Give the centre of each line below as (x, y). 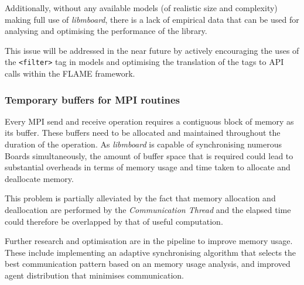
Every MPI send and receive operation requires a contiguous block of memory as (149, 121)
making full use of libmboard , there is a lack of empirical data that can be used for (152, 19)
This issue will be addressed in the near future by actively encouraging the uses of (152, 50)
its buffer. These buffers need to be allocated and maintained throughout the (143, 133)
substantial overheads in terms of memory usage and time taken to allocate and (148, 167)
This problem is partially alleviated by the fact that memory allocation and (140, 198)
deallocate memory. (39, 178)
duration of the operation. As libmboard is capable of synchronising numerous (143, 144)
